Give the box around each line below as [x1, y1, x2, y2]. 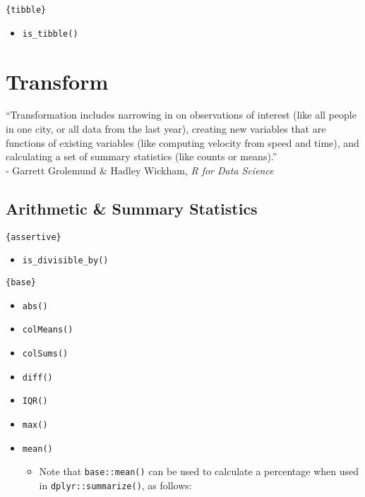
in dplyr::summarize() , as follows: [39, 477, 192, 492]
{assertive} [6, 232, 61, 242]
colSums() [22, 348, 68, 359]
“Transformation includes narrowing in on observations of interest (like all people [6, 107, 357, 122]
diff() [22, 372, 53, 383]
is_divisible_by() [22, 256, 109, 266]
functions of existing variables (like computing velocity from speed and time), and [6, 135, 359, 150]
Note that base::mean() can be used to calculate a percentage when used [39, 464, 359, 479]
